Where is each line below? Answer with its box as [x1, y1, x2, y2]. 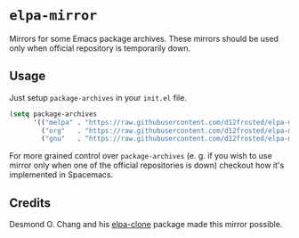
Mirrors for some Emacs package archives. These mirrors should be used [9, 33, 279, 44]
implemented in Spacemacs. [9, 169, 114, 180]
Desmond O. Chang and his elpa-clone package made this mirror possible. [9, 219, 283, 230]
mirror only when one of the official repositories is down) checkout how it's [9, 160, 285, 171]
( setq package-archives [9, 110, 98, 119]
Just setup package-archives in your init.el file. [9, 92, 187, 103]
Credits [9, 195, 52, 210]
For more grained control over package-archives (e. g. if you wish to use [9, 151, 273, 161]
